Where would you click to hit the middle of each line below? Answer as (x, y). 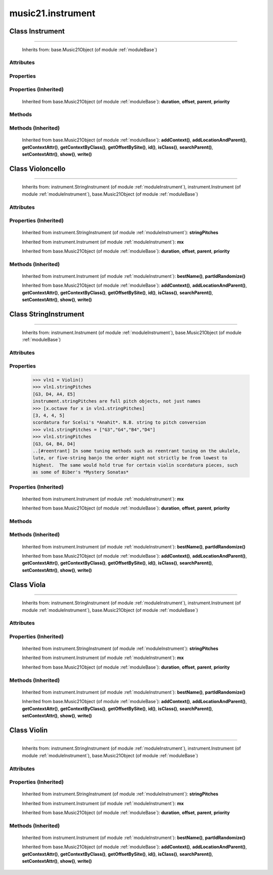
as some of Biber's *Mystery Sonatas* (81, 472)
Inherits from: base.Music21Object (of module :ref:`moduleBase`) (90, 49)
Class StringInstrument (47, 314)
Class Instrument (37, 31)
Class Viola (28, 585)
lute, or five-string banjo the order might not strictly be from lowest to (130, 458)
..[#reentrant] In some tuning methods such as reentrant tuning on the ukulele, (137, 451)
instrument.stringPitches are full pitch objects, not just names (117, 401)
